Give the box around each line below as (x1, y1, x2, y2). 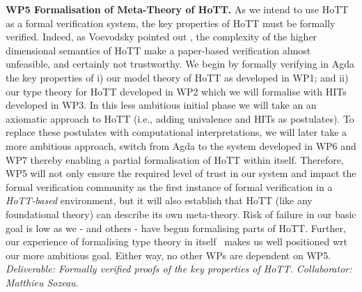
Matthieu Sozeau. (6, 275, 79, 289)
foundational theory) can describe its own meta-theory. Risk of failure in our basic (6, 206, 356, 221)
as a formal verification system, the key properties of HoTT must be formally (6, 15, 336, 30)
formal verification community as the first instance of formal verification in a (6, 179, 333, 194)
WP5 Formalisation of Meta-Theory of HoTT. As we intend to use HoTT (6, 2, 349, 16)
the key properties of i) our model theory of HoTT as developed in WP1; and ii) (6, 70, 349, 84)
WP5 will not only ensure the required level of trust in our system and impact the (6, 166, 356, 180)
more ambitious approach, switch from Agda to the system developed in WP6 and (6, 138, 356, 153)
